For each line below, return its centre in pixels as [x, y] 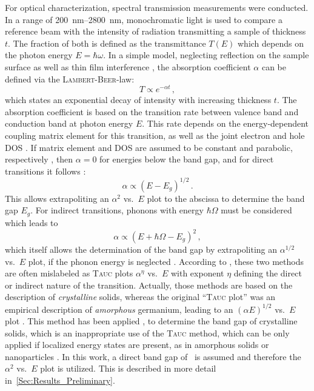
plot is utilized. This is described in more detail [128, 368]
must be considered [256, 210]
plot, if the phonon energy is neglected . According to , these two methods [166, 261]
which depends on [270, 43]
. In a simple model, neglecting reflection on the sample [206, 55]
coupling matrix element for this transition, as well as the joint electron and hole [155, 135]
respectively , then [39, 159]
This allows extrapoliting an [57, 198]
